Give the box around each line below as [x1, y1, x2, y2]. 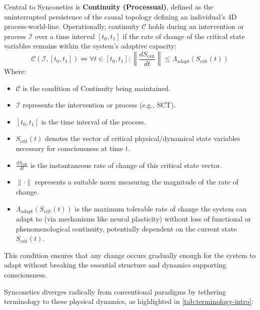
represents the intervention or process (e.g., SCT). [22, 99, 176, 110]
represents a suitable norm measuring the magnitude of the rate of [34, 176, 238, 187]
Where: [4, 65, 26, 76]
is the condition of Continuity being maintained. [22, 82, 170, 93]
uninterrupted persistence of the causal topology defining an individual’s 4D [4, 11, 237, 21]
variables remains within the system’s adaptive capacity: [4, 40, 177, 51]
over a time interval [35, 30, 95, 41]
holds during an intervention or [148, 21, 244, 31]
